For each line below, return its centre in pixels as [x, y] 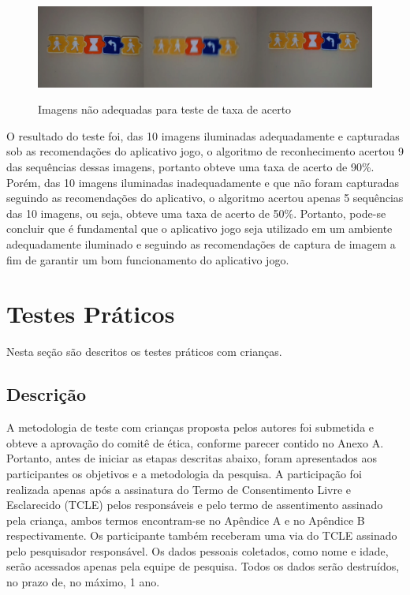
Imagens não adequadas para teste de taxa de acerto [165, 109]
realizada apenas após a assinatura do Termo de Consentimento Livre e [179, 489]
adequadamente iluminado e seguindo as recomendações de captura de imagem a [201, 244]
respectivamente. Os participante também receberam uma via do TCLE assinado [202, 535]
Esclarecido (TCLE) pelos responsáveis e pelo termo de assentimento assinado [195, 505]
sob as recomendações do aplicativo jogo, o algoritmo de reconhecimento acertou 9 [205, 151]
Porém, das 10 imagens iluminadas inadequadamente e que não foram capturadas [203, 182]
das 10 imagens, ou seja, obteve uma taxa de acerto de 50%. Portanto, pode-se [196, 213]
